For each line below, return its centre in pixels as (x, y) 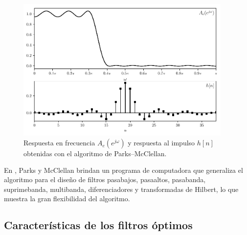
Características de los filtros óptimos (98, 225)
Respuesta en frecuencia (59, 143)
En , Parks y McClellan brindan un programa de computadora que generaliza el (123, 170)
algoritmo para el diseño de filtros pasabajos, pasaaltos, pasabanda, (105, 179)
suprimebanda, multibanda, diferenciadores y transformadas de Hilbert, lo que (121, 189)
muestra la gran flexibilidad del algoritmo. (67, 199)
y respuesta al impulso (161, 143)
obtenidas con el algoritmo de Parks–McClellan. (95, 153)
